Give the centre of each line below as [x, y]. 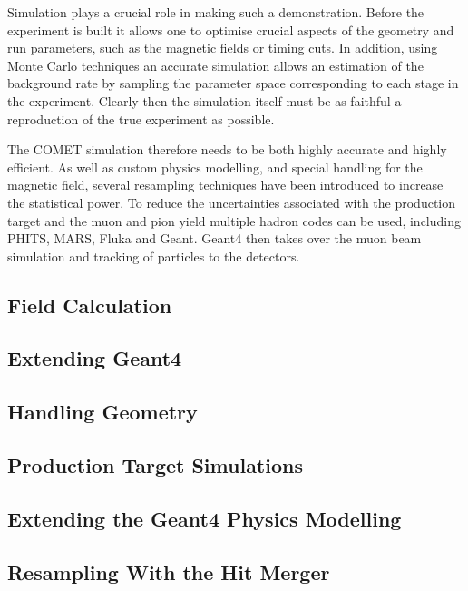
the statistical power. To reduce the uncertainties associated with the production [232, 202]
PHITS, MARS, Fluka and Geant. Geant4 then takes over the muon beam [214, 238]
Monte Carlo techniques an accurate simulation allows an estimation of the [215, 65]
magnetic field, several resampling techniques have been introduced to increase [225, 185]
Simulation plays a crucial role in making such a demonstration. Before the [216, 12]
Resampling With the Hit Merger [169, 571]
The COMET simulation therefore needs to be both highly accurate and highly [227, 149]
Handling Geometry [102, 412]
